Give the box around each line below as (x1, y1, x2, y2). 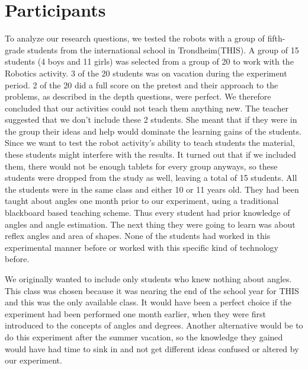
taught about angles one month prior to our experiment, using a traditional (5, 194, 279, 207)
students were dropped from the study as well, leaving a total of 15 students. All (5, 171, 297, 184)
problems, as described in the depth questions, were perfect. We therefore (5, 90, 271, 103)
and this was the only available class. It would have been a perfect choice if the (5, 296, 292, 308)
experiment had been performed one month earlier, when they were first (5, 307, 266, 320)
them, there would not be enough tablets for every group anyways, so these (5, 160, 278, 172)
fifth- (267, 32, 285, 44)
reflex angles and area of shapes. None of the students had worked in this (5, 229, 271, 242)
